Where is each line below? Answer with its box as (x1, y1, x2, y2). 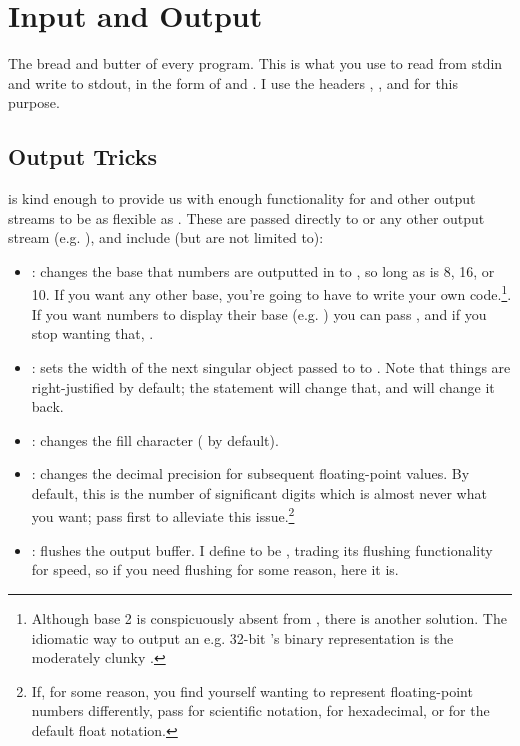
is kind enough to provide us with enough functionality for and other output (8, 188, 476, 209)
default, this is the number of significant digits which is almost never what (31, 482, 487, 503)
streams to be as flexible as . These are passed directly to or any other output (8, 207, 485, 228)
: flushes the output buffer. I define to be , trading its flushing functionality (31, 539, 493, 560)
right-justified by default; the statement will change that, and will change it (31, 376, 495, 397)
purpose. (8, 92, 60, 113)
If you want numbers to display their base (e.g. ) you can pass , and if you (31, 303, 487, 324)
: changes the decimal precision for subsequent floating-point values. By (31, 463, 470, 484)
